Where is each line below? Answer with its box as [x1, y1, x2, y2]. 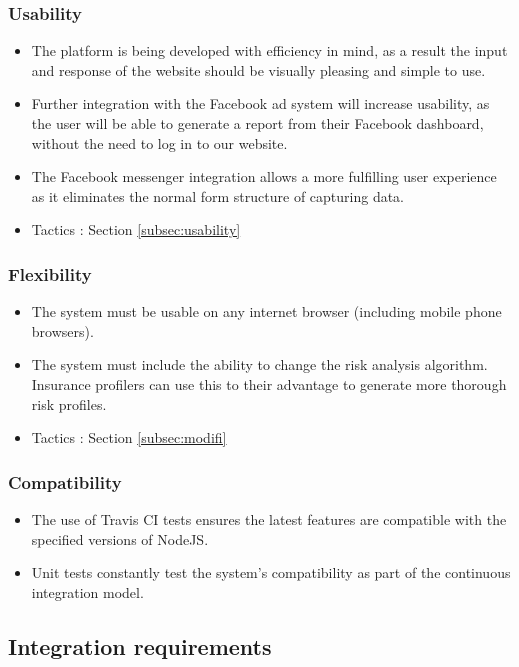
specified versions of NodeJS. [31, 528, 209, 549]
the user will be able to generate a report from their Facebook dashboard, [31, 113, 484, 133]
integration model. [31, 581, 144, 602]
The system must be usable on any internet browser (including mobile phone [31, 301, 502, 322]
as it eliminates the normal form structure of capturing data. [31, 185, 405, 206]
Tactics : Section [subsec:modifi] [31, 427, 227, 448]
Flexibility [8, 261, 92, 286]
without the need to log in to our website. [31, 132, 288, 153]
